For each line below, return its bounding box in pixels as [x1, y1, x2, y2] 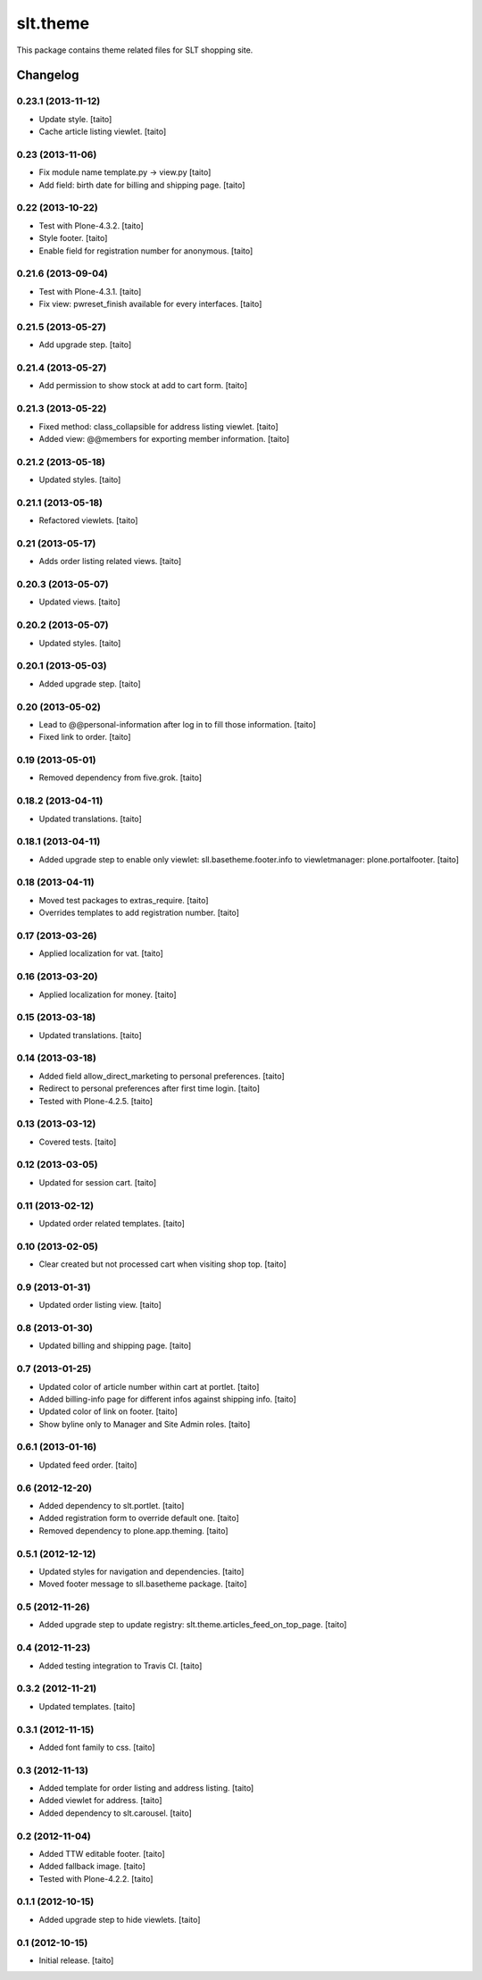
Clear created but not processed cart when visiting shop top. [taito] [38, 1259, 287, 1269]
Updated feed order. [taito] [38, 1460, 137, 1470]
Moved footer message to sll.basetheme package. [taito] [38, 1578, 247, 1589]
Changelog [16, 68, 79, 83]
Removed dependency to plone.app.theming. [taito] [38, 1525, 229, 1535]
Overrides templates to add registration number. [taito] [38, 907, 240, 919]
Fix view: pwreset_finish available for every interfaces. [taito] [38, 299, 262, 310]
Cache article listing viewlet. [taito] [38, 126, 167, 137]
